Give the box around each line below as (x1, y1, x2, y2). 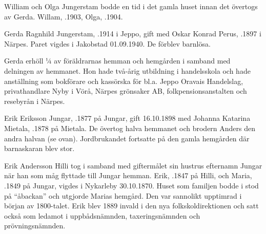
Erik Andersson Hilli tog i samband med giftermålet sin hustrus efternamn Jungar (4, 160, 262, 171)
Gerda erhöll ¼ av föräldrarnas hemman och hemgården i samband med (4, 55, 231, 66)
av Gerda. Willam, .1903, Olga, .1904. (4, 11, 123, 22)
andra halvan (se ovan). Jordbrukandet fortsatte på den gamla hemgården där (4, 133, 250, 143)
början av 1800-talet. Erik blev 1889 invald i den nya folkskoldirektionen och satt (4, 200, 259, 211)
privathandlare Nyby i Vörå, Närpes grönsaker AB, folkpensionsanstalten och (4, 86, 247, 96)
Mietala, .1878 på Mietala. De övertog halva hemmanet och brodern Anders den (4, 122, 256, 133)
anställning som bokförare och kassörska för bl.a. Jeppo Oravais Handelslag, (4, 75, 243, 86)
